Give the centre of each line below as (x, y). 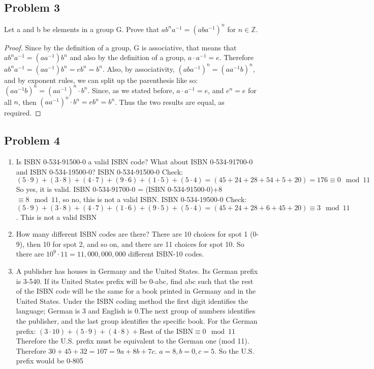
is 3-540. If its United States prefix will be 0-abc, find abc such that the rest (135, 281)
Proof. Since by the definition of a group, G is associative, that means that (120, 47)
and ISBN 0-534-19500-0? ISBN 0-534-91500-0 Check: (99, 171)
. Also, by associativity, (138, 68)
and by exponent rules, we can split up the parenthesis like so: (101, 80)
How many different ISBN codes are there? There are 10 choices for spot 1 (132, 234)
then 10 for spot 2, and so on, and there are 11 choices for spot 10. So (135, 244)
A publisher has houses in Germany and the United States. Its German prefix (137, 271)
